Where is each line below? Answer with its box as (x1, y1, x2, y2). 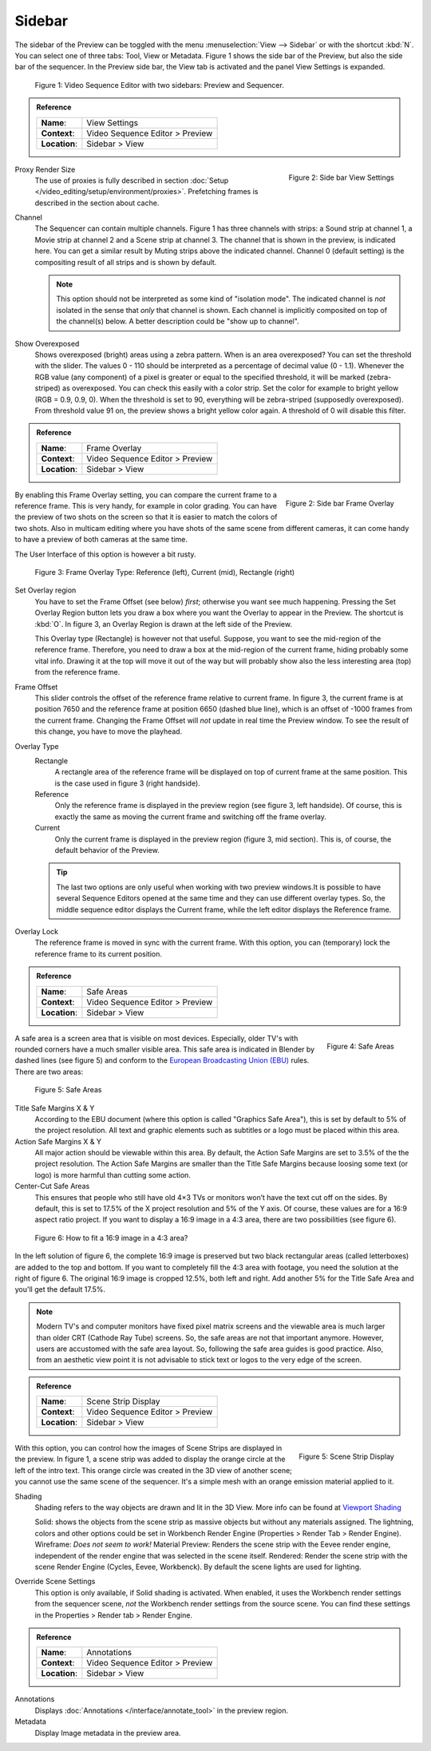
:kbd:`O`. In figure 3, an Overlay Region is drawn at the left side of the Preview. (34, 619, 293, 628)
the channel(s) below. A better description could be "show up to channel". (56, 316, 299, 327)
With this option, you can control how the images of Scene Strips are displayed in (14, 1444, 283, 1453)
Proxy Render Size (14, 164, 76, 174)
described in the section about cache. (34, 198, 160, 208)
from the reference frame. (34, 668, 121, 677)
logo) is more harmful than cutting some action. (34, 1170, 192, 1179)
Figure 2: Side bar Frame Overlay (285, 498, 394, 508)
